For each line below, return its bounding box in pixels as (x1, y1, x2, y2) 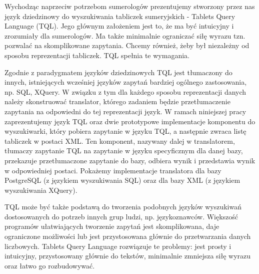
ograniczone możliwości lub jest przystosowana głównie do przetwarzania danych (4, 231, 251, 241)
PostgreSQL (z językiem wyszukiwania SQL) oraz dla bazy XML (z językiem (4, 175, 240, 185)
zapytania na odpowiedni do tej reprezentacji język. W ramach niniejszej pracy (4, 106, 246, 116)
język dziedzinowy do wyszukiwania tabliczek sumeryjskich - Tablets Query (4, 11, 235, 21)
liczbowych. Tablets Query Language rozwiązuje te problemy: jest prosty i (4, 240, 231, 251)
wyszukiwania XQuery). (4, 184, 77, 195)
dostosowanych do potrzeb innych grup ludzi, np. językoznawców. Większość (4, 211, 238, 221)
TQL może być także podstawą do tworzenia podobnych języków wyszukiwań (4, 201, 242, 212)
